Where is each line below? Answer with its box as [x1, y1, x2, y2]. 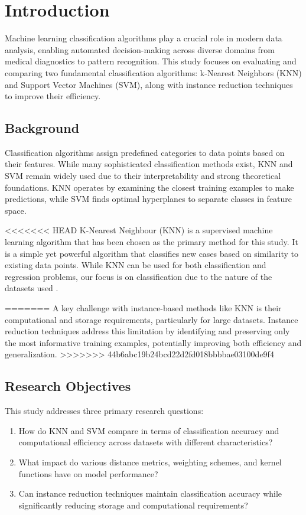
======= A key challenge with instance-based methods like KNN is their [5, 302, 282, 314]
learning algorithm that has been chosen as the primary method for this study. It [5, 236, 298, 248]
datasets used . [5, 282, 58, 294]
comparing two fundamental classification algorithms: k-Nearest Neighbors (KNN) [5, 66, 302, 79]
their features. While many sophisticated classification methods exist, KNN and [5, 158, 293, 170]
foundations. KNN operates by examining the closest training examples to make [5, 181, 294, 193]
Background [5, 119, 80, 137]
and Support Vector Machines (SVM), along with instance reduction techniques [5, 78, 293, 90]
